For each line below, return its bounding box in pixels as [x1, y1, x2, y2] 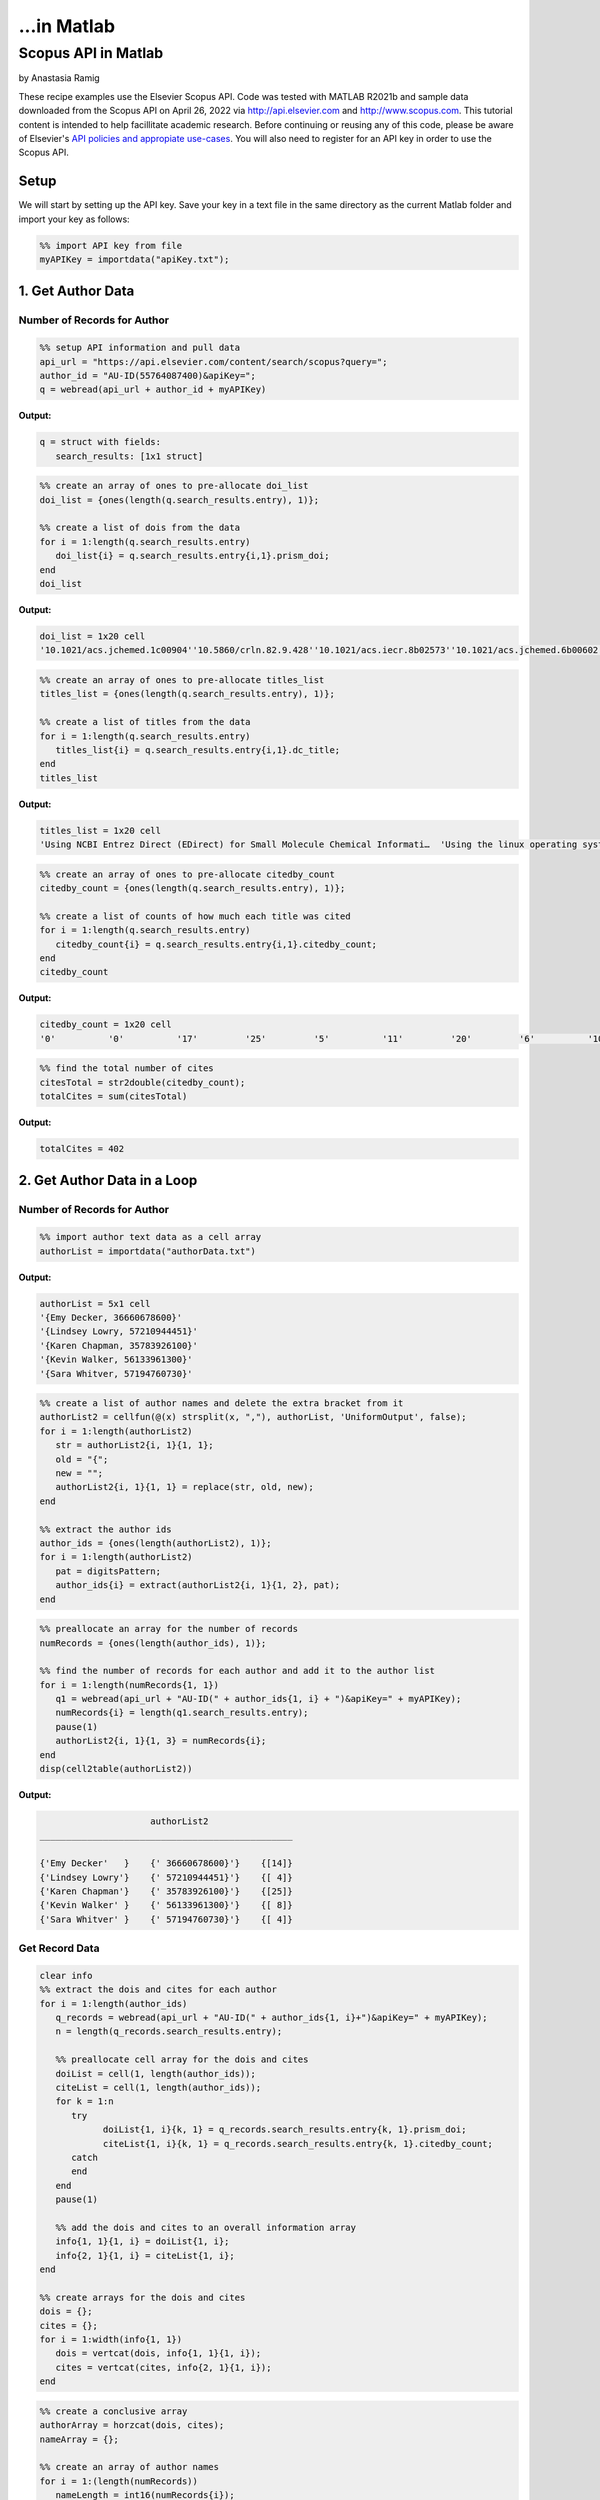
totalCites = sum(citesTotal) [39, 1091, 188, 1102]
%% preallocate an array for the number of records [39, 1623, 299, 1635]
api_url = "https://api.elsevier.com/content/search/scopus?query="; [39, 356, 388, 367]
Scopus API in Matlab [18, 44, 164, 62]
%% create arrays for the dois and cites [39, 2291, 246, 2303]
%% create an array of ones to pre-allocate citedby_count [39, 868, 335, 880]
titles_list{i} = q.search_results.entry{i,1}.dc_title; [55, 744, 341, 755]
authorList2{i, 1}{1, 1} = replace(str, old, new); [55, 1481, 314, 1493]
